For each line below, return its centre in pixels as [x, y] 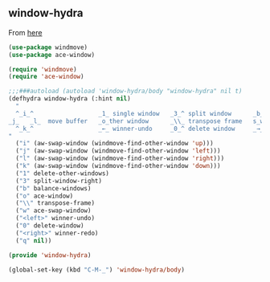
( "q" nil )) [34, 240]
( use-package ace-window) [51, 55]
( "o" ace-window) [45, 196]
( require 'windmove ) [43, 69]
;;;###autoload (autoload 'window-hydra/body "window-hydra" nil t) [125, 92]
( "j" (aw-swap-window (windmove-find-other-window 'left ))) [118, 151]
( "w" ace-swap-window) [53, 211]
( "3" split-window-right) [59, 181]
